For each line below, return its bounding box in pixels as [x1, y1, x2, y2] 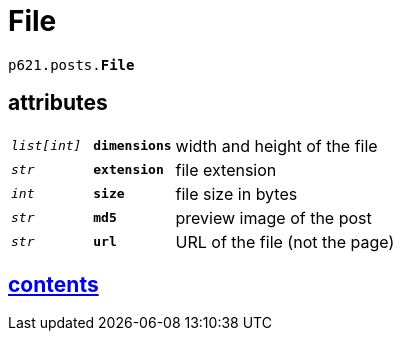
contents [8, 272, 99, 298]
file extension [175, 159, 277, 180]
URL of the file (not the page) [175, 231, 395, 252]
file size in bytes [175, 183, 298, 204]
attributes [8, 90, 108, 116]
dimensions [93, 138, 172, 154]
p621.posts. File [8, 56, 135, 73]
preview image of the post [175, 207, 372, 228]
